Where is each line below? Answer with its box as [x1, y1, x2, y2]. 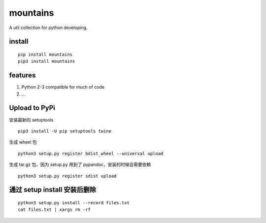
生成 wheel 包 [9, 139, 37, 145]
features [9, 71, 36, 80]
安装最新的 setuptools [9, 117, 54, 123]
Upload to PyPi [9, 104, 55, 112]
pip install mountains [18, 52, 73, 57]
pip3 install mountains [18, 59, 75, 64]
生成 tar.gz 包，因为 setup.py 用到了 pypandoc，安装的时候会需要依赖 [9, 161, 151, 167]
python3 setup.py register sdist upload [18, 173, 117, 179]
